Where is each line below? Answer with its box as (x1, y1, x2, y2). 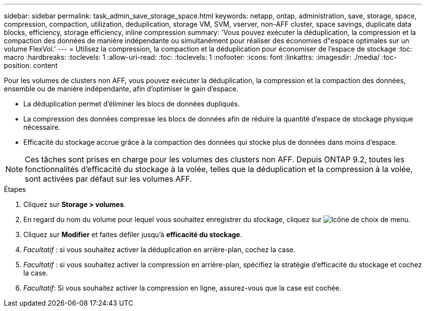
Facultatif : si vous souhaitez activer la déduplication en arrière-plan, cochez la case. (23, 245, 296, 254)
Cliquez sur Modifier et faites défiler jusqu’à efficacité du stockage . (23, 230, 242, 239)
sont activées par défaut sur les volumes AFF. (25, 174, 192, 184)
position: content (4, 61, 58, 69)
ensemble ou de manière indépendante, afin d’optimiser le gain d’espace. (4, 85, 238, 93)
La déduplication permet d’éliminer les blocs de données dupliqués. (23, 100, 240, 108)
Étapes (4, 185, 26, 193)
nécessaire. (23, 123, 60, 131)
